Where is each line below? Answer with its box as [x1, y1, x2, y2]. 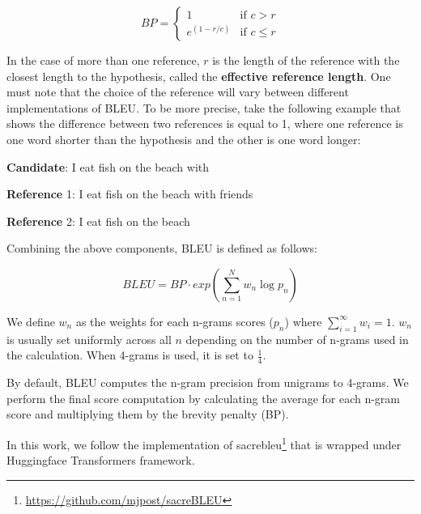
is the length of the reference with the [212, 52, 400, 68]
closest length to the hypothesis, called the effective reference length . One [6, 67, 391, 84]
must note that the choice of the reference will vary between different [6, 83, 349, 100]
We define [6, 312, 55, 329]
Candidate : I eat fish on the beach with [6, 158, 210, 175]
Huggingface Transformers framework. [6, 452, 195, 469]
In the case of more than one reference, [6, 52, 200, 68]
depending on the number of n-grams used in [185, 330, 409, 347]
